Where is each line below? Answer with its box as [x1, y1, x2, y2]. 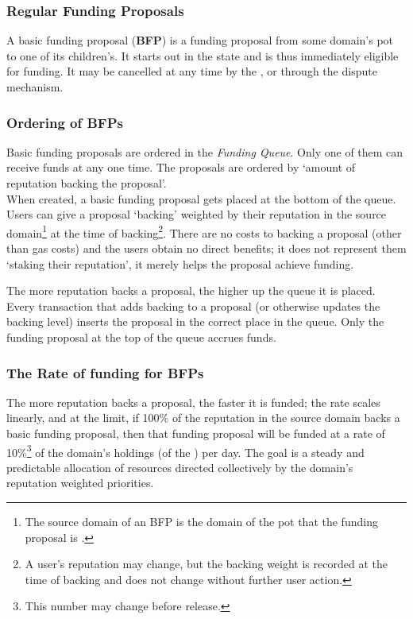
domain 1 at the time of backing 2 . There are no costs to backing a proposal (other [6, 222, 402, 241]
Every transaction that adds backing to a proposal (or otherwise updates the [6, 297, 380, 314]
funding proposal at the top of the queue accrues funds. [6, 329, 276, 345]
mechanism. [6, 79, 64, 95]
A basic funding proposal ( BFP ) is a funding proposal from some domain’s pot [6, 32, 394, 48]
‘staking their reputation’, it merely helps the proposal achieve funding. [6, 255, 354, 272]
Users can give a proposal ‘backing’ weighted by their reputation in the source [6, 206, 387, 222]
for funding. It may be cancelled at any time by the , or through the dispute [6, 63, 377, 79]
